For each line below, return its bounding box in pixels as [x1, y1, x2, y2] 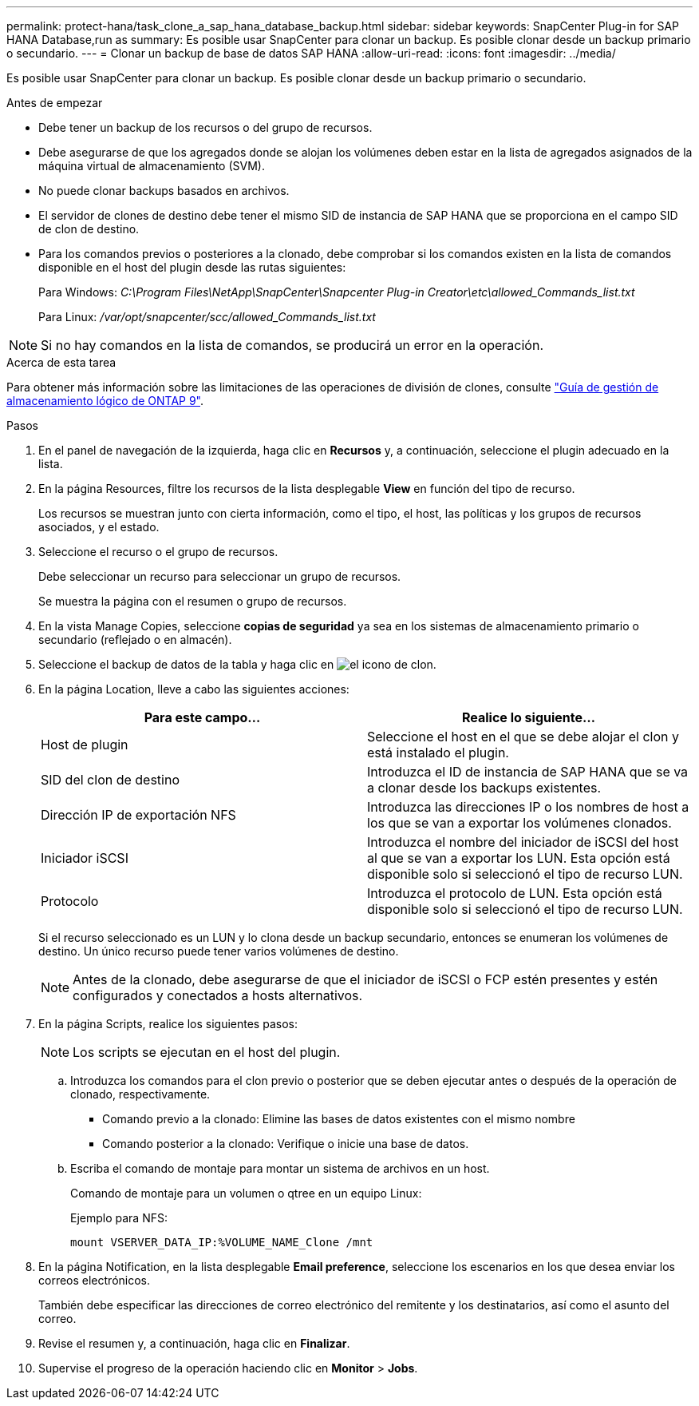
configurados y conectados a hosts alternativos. [73, 987, 363, 1003]
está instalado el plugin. [367, 745, 509, 761]
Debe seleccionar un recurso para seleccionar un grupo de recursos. [38, 570, 401, 583]
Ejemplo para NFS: [70, 1211, 168, 1225]
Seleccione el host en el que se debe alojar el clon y [367, 729, 679, 745]
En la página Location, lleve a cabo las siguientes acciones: [38, 682, 349, 696]
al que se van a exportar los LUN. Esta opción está [367, 850, 670, 866]
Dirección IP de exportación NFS [41, 807, 236, 823]
